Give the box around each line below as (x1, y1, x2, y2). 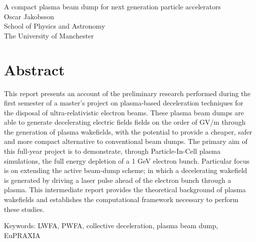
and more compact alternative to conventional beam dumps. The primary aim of (4, 136, 248, 146)
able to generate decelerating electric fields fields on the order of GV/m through (4, 117, 246, 127)
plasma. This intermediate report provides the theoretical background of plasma (4, 184, 246, 195)
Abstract (4, 59, 65, 79)
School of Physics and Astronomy (4, 21, 106, 31)
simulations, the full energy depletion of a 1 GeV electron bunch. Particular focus (4, 155, 250, 166)
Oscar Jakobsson (4, 11, 54, 21)
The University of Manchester (4, 30, 94, 40)
